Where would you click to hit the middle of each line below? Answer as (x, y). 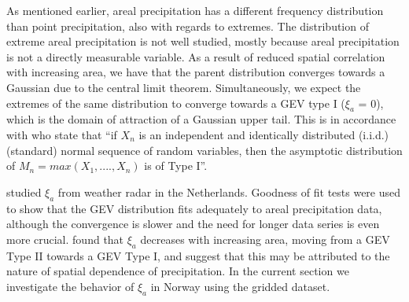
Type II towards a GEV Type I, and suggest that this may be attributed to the (198, 255)
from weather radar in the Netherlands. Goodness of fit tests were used (229, 192)
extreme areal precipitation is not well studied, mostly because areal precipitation (203, 41)
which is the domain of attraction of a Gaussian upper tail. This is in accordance (201, 119)
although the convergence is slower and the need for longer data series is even (193, 224)
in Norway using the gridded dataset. (240, 286)
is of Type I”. (176, 166)
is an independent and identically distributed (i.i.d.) (264, 134)
